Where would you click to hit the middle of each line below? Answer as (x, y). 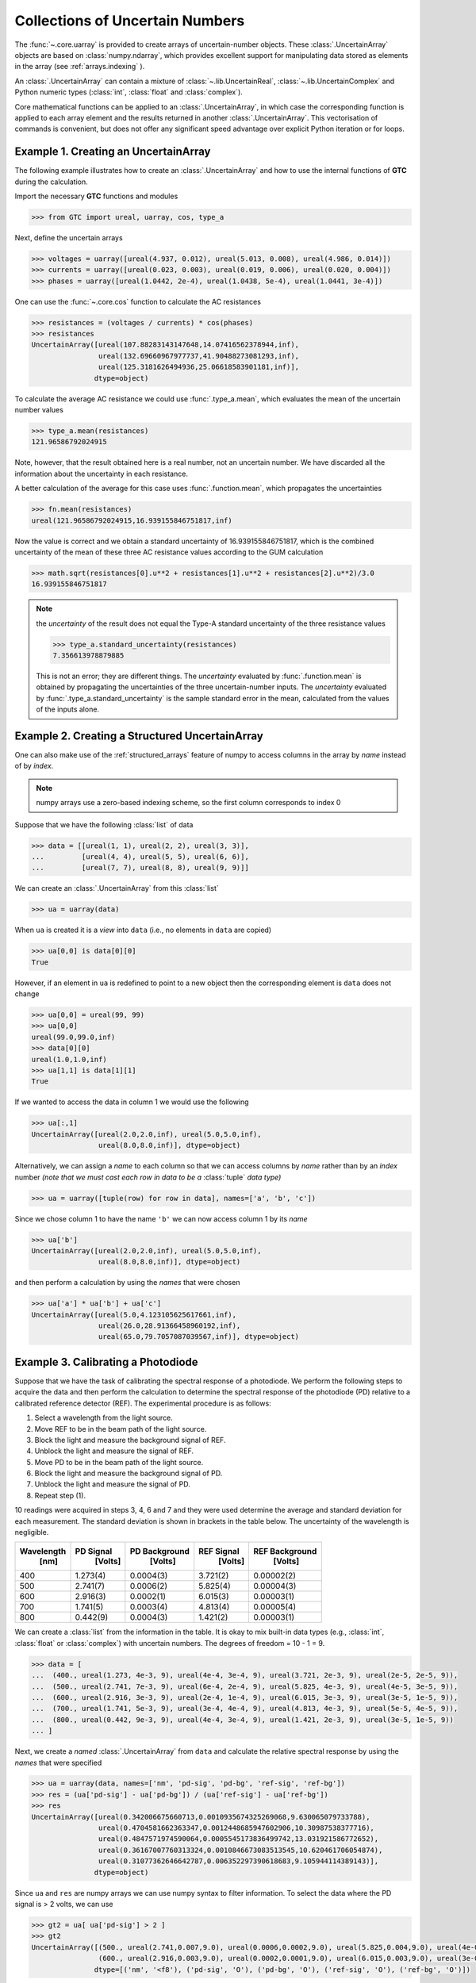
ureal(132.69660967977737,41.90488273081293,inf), (199, 356)
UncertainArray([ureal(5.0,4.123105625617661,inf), (134, 1314)
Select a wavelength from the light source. (104, 1418)
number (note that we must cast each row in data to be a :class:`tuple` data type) (148, 1177)
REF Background (285, 1551)
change (27, 994)
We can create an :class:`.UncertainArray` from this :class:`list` (117, 888)
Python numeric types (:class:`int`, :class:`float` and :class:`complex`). (129, 92)
